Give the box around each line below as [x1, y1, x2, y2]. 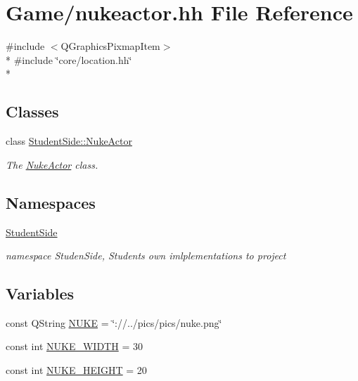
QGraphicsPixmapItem [60, 39, 160, 53]
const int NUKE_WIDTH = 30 [6, 339, 143, 354]
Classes [6, 101, 59, 122]
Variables [6, 283, 75, 304]
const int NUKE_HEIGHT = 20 [6, 363, 147, 377]
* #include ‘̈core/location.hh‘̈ [6, 52, 132, 67]
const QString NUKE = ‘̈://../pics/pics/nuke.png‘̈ [6, 315, 222, 330]
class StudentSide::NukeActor [6, 134, 132, 148]
